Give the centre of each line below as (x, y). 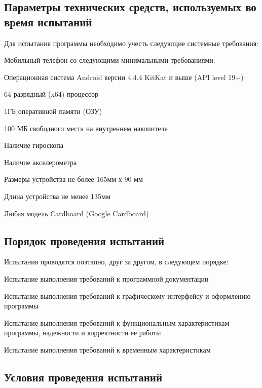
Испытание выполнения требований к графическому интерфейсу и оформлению (127, 296)
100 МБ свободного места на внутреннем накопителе (86, 128)
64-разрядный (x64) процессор (51, 94)
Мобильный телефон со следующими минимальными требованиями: (110, 60)
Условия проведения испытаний (83, 377)
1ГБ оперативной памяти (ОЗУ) (53, 111)
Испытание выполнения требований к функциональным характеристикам (117, 322)
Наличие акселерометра (41, 162)
